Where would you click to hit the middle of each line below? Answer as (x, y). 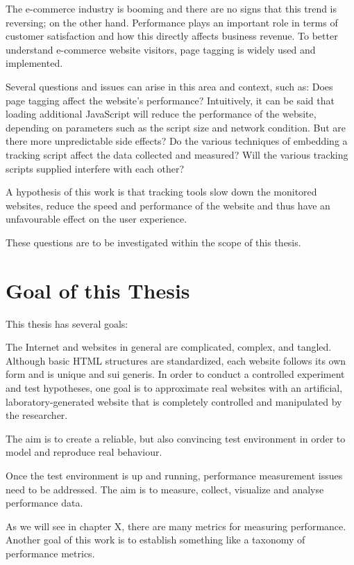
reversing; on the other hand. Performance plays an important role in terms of (172, 22)
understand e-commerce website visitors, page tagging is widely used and (161, 49)
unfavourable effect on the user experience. (96, 219)
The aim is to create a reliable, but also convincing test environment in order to (176, 438)
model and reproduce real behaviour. (84, 452)
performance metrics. (50, 553)
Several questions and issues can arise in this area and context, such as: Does (169, 86)
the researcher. (37, 415)
